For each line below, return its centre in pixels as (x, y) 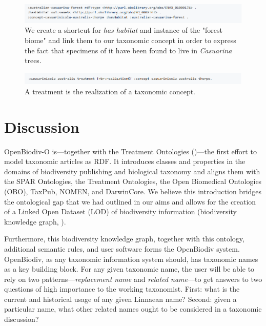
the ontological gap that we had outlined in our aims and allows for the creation (130, 201)
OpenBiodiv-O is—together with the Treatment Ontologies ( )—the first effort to (130, 151)
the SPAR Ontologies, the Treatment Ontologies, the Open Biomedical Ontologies (133, 181)
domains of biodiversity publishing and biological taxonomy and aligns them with (132, 171)
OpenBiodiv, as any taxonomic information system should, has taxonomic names (131, 259)
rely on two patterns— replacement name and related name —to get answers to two (133, 279)
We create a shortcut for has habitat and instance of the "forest (124, 30)
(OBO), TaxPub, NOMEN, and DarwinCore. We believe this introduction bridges (133, 191)
